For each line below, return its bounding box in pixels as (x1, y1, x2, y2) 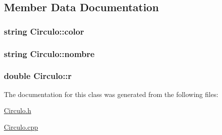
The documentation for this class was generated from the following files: (4, 89, 219, 99)
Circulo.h (4, 105, 32, 116)
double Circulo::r (4, 70, 72, 82)
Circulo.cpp (4, 121, 38, 132)
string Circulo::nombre (4, 47, 95, 59)
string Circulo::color (4, 25, 84, 37)
